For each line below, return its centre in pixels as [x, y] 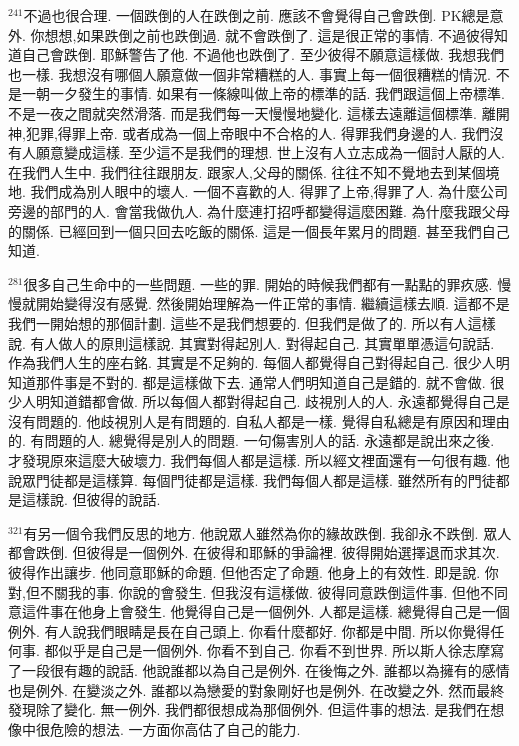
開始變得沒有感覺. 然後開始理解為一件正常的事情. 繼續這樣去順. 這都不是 [272, 303]
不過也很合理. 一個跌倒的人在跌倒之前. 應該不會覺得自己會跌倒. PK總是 [256, 15]
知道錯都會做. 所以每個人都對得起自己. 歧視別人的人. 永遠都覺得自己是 [279, 401]
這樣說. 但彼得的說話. [91, 499]
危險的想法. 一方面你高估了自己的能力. [175, 728]
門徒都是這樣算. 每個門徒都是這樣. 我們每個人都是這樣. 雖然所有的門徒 [265, 479]
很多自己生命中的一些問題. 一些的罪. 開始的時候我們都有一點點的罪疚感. [258, 283]
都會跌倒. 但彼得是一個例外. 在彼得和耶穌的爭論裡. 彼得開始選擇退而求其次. [254, 552]
